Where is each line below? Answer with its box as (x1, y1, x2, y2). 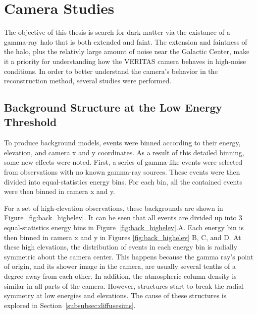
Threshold (4, 114, 57, 129)
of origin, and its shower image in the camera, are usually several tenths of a (4, 261, 236, 271)
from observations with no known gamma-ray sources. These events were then (4, 167, 240, 177)
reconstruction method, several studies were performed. (4, 75, 172, 86)
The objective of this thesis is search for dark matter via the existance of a (4, 27, 230, 37)
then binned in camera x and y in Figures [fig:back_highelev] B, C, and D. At (4, 232, 241, 242)
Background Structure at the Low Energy (4, 100, 222, 115)
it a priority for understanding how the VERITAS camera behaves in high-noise (4, 56, 246, 66)
